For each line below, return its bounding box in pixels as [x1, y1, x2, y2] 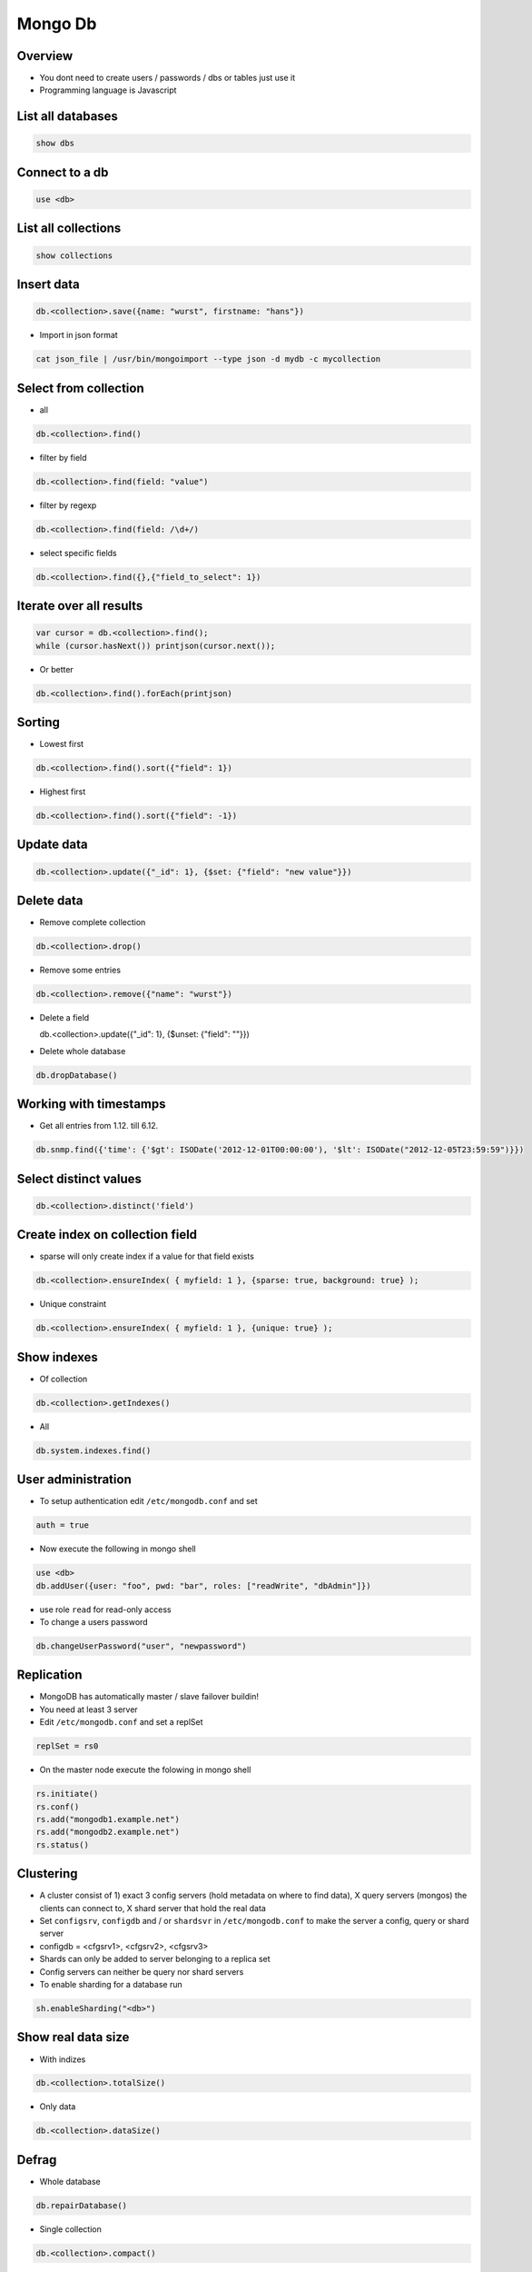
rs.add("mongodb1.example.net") [35, 1814, 181, 1824]
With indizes [39, 2054, 86, 2065]
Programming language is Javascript [39, 85, 177, 95]
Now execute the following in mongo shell [39, 1543, 196, 1554]
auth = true [35, 1520, 90, 1530]
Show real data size [16, 2029, 130, 2045]
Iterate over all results [16, 598, 143, 613]
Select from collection [16, 380, 144, 395]
